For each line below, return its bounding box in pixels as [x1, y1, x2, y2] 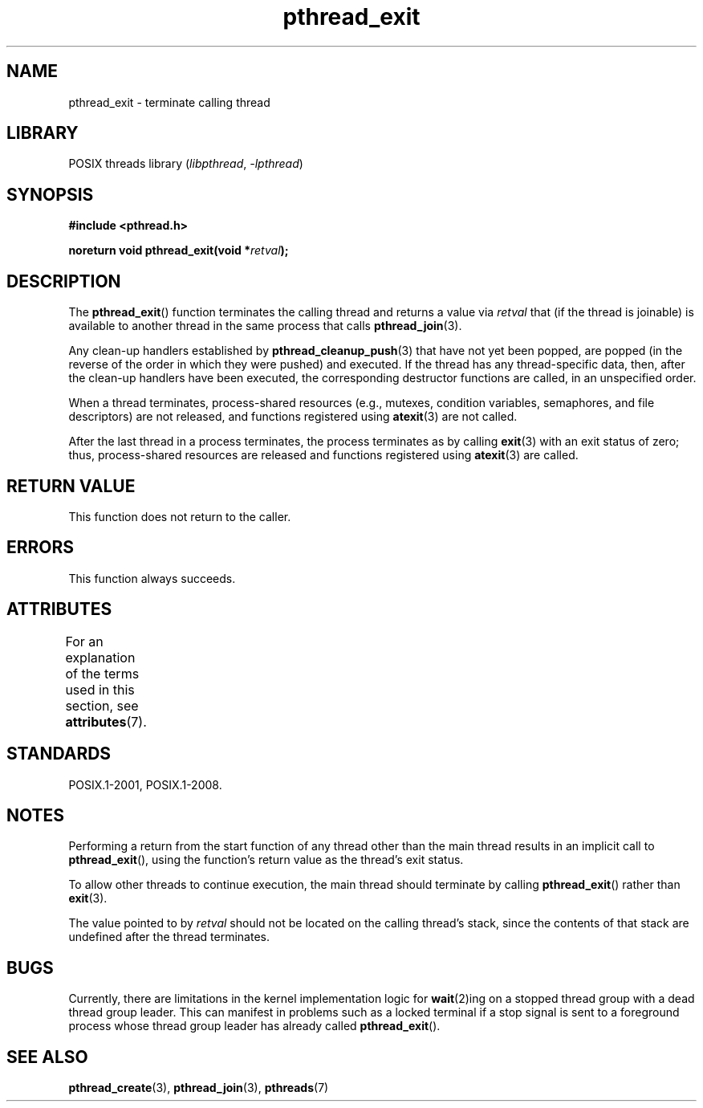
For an [65, 633, 104, 650]
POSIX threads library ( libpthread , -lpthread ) [68, 157, 303, 171]
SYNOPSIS [6, 184, 94, 205]
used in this [65, 681, 135, 698]
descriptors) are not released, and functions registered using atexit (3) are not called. [68, 409, 518, 424]
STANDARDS [6, 743, 112, 764]
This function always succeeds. [68, 571, 236, 585]
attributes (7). [65, 713, 147, 730]
